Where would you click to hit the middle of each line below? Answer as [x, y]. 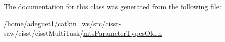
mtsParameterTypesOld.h [123, 33]
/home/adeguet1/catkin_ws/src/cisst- [63, 23]
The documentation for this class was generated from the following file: [113, 6]
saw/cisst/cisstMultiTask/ [44, 33]
